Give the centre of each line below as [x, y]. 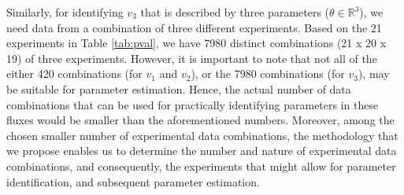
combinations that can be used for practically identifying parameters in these [193, 104]
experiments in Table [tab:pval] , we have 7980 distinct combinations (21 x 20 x [196, 43]
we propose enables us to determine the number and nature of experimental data [202, 151]
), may [374, 74]
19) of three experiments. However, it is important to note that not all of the [192, 58]
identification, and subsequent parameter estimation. [133, 181]
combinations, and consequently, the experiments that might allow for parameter [201, 166]
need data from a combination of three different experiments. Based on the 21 [194, 27]
